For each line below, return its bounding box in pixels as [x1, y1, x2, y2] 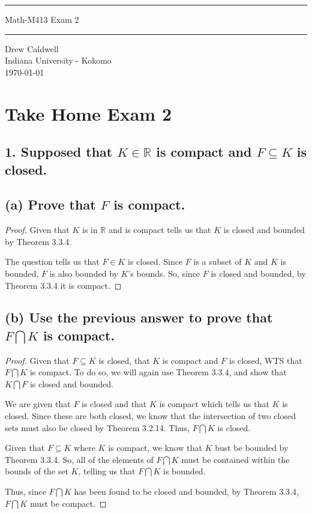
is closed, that [98, 354, 150, 366]
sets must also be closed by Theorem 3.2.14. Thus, [5, 421, 190, 434]
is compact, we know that [108, 441, 202, 454]
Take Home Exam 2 [5, 101, 172, 125]
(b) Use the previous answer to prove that [5, 308, 273, 327]
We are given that [5, 398, 71, 410]
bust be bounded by [215, 441, 289, 454]
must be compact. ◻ [29, 497, 107, 509]
